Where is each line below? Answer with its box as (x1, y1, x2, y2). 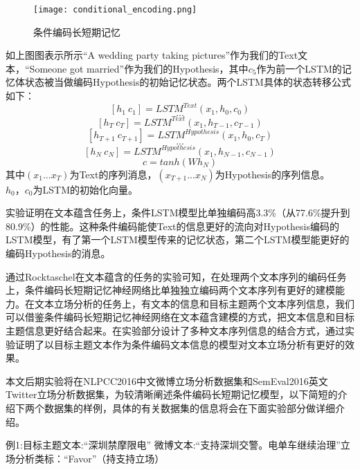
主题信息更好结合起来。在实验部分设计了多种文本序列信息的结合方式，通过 (6, 323, 345, 337)
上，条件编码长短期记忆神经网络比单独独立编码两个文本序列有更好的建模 (6, 283, 335, 297)
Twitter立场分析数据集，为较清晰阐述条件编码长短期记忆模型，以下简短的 (6, 387, 338, 402)
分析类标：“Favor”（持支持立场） (15, 451, 165, 465)
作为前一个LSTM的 (256, 61, 342, 75)
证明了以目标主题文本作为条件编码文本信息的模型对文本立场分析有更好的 (15, 337, 345, 351)
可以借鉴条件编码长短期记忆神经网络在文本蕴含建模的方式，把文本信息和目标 (6, 310, 354, 324)
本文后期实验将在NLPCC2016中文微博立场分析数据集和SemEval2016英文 (6, 373, 328, 388)
